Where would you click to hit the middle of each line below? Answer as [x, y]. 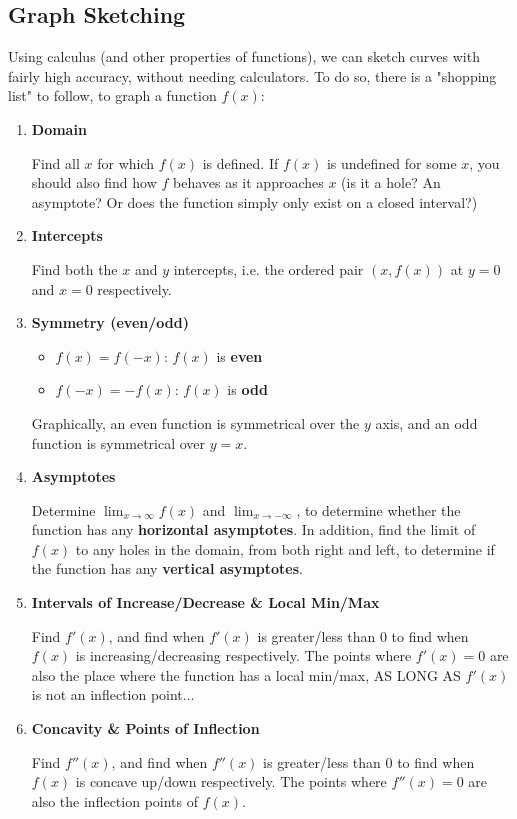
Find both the [74, 268]
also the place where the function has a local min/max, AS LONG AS [246, 674]
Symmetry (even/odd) [110, 322]
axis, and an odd [426, 422]
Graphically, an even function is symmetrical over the [195, 422]
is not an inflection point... [113, 694]
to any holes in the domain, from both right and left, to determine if [285, 548]
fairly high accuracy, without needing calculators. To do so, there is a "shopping [252, 75]
